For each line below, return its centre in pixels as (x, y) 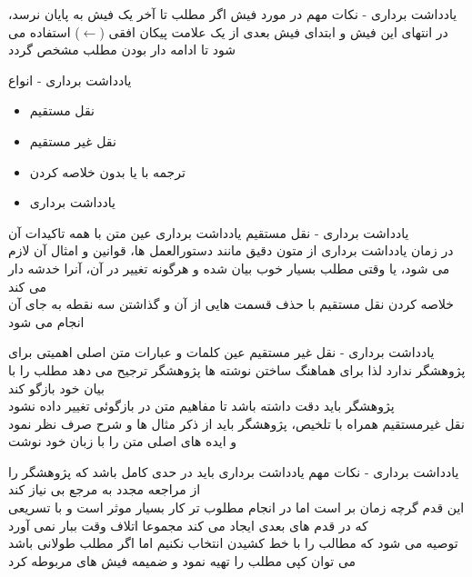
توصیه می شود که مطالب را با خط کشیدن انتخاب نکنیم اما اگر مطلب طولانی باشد (233, 543)
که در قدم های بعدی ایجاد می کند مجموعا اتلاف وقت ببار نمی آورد (188, 525)
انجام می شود (46, 321)
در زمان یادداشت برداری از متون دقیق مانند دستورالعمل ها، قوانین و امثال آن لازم (231, 250)
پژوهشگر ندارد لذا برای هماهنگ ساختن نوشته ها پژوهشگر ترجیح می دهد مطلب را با (237, 369)
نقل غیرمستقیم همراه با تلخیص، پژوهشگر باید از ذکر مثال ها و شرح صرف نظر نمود (236, 423)
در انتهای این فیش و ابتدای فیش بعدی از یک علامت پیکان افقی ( (274, 31)
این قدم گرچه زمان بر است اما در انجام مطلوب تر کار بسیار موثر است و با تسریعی (236, 507)
